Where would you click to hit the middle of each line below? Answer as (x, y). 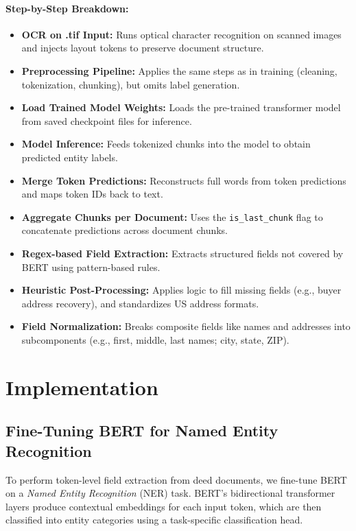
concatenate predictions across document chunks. (124, 230)
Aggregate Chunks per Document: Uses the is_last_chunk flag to (172, 216)
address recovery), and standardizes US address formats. (140, 303)
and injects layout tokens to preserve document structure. (143, 48)
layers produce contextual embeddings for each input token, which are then (164, 506)
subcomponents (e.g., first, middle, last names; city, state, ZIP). (155, 339)
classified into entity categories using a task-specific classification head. (154, 520)
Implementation (82, 387)
